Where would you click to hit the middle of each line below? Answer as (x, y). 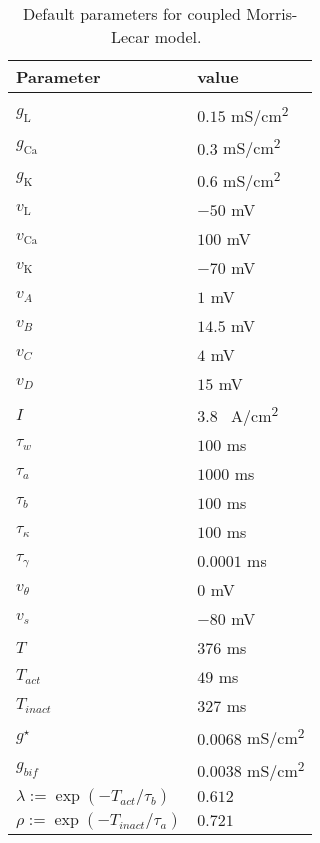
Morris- (272, 13)
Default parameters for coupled (132, 13)
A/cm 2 (255, 414)
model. (178, 36)
